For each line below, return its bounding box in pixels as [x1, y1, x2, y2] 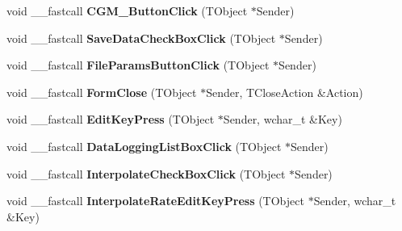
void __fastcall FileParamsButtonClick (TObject [6, 57, 270, 73]
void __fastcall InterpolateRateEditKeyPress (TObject [6, 192, 304, 209]
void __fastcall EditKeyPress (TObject [6, 111, 215, 128]
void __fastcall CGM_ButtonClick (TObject [6, 2, 248, 19]
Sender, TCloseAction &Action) [206, 83, 363, 100]
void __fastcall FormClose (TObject [6, 83, 197, 100]
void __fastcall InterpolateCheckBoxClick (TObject [6, 165, 286, 182]
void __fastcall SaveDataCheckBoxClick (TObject [6, 29, 276, 46]
